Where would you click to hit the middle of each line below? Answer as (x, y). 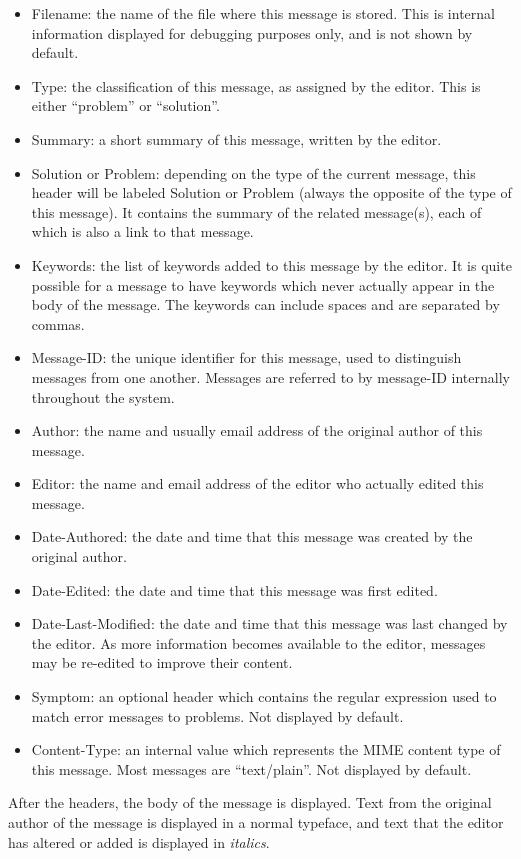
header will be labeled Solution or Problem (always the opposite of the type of (271, 192)
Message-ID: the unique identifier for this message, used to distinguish (246, 357)
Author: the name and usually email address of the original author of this (257, 430)
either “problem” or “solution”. (125, 105)
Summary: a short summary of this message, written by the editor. (236, 138)
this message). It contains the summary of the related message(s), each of (256, 211)
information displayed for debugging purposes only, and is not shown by (252, 32)
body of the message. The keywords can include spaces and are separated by (265, 304)
